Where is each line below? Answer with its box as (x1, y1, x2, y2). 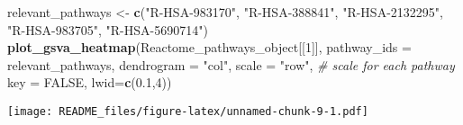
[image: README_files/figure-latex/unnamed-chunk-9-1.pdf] (7, 104, 368, 118)
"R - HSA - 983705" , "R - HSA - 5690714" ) (7, 20, 208, 39)
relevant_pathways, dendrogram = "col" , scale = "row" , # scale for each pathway (7, 55, 455, 74)
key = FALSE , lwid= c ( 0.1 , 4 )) (7, 73, 172, 92)
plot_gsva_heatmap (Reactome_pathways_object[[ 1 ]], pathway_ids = (7, 38, 412, 57)
